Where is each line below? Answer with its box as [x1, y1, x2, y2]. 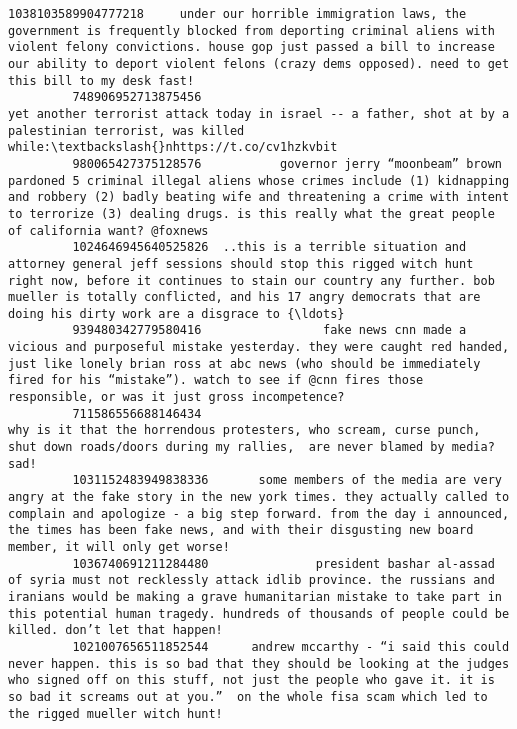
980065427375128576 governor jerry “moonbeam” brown [72, 156, 502, 171]
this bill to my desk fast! [8, 73, 195, 88]
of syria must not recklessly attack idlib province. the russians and [8, 573, 495, 588]
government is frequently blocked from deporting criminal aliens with [8, 23, 495, 38]
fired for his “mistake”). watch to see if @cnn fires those [8, 373, 424, 388]
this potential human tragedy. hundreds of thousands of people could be [8, 606, 510, 621]
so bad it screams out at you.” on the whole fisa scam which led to [8, 689, 488, 704]
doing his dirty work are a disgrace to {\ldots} [8, 306, 345, 321]
